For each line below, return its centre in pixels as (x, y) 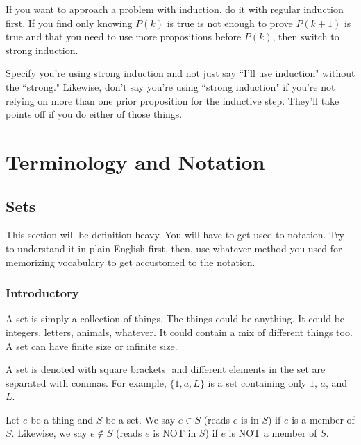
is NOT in (175, 433)
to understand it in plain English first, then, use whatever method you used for (174, 248)
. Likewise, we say (49, 433)
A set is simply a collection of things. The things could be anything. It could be (175, 319)
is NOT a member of (273, 433)
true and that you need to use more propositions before (124, 36)
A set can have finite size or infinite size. (92, 346)
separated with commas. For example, (86, 382)
